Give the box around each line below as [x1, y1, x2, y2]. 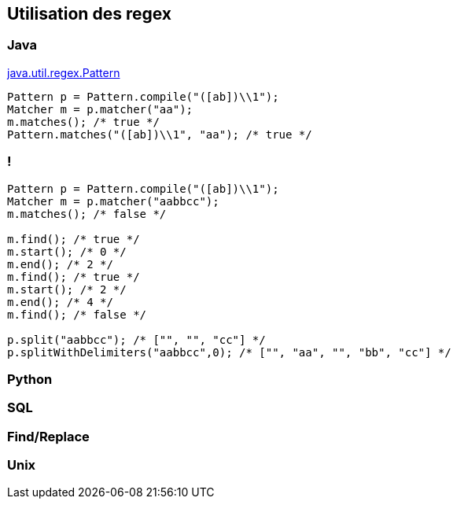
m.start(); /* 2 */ [7, 282, 127, 296]
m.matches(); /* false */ [7, 207, 167, 220]
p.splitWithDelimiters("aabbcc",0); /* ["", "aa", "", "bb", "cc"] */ [7, 345, 451, 359]
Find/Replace [7, 428, 90, 444]
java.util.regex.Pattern [7, 65, 120, 79]
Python [7, 370, 53, 387]
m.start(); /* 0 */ [7, 245, 127, 258]
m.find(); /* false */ [7, 308, 147, 321]
